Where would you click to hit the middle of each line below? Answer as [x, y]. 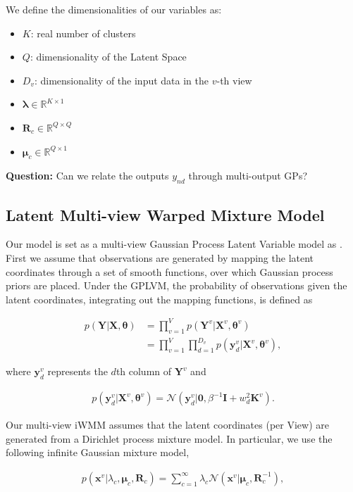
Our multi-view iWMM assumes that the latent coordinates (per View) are [167, 425]
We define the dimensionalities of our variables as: [114, 9]
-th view [234, 80]
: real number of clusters [83, 33]
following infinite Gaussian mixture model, [98, 452]
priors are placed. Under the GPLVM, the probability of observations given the [176, 285]
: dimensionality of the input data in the [121, 80]
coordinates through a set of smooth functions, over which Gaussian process [169, 271]
